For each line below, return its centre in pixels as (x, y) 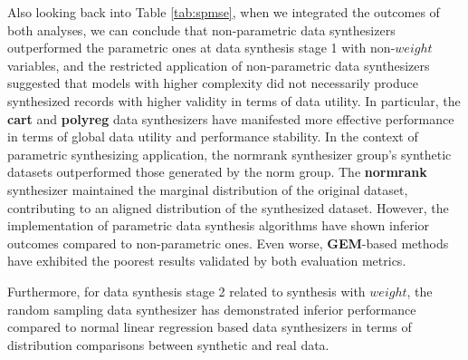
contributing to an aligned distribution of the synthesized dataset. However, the (228, 207)
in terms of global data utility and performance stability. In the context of (213, 136)
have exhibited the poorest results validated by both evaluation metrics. (207, 261)
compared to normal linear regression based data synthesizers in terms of (210, 327)
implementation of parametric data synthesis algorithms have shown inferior (219, 225)
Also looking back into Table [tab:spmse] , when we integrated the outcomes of (224, 12)
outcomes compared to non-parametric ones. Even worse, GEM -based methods (228, 243)
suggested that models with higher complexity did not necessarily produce (213, 83)
